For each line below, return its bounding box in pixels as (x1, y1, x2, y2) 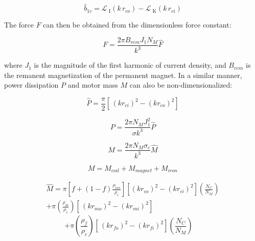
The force (4, 19, 34, 30)
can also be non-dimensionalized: (129, 79, 233, 90)
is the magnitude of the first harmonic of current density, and (34, 60, 226, 70)
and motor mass (67, 79, 118, 90)
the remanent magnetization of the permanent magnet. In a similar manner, (4, 69, 242, 80)
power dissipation (4, 79, 59, 90)
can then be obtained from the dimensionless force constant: (43, 19, 231, 30)
